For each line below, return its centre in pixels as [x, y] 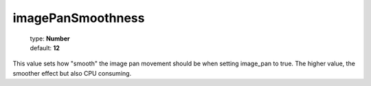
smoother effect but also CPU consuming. [72, 73]
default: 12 [45, 47]
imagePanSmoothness [79, 18]
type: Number [50, 39]
